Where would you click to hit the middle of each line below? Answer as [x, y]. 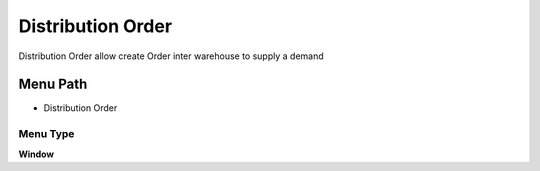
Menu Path [53, 84]
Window [36, 154]
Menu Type [46, 134]
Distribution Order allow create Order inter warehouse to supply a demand [171, 56]
